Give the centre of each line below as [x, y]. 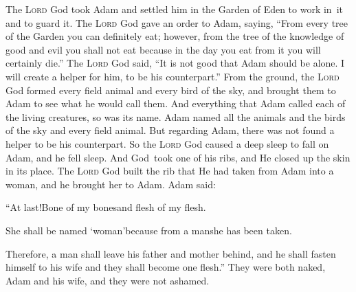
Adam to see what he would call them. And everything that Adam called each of [176, 103]
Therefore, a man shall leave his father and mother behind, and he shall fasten [171, 253]
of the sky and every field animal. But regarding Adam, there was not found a [170, 130]
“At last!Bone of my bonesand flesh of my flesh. [106, 207]
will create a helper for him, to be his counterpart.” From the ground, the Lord [173, 76]
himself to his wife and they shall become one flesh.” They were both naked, [166, 267]
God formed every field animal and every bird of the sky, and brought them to [171, 90]
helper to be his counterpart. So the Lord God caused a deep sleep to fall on [167, 143]
